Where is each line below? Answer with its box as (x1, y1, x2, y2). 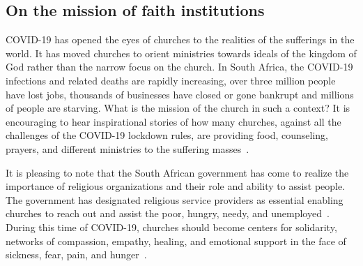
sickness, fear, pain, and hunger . (6, 247, 147, 262)
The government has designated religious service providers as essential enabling (6, 192, 343, 207)
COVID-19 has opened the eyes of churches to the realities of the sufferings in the (6, 32, 355, 47)
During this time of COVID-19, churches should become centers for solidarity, (6, 219, 337, 234)
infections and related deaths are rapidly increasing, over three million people (6, 73, 336, 87)
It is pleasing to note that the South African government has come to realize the (6, 165, 349, 179)
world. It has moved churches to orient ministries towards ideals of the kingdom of (6, 45, 357, 60)
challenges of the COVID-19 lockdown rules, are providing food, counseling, (6, 128, 328, 142)
